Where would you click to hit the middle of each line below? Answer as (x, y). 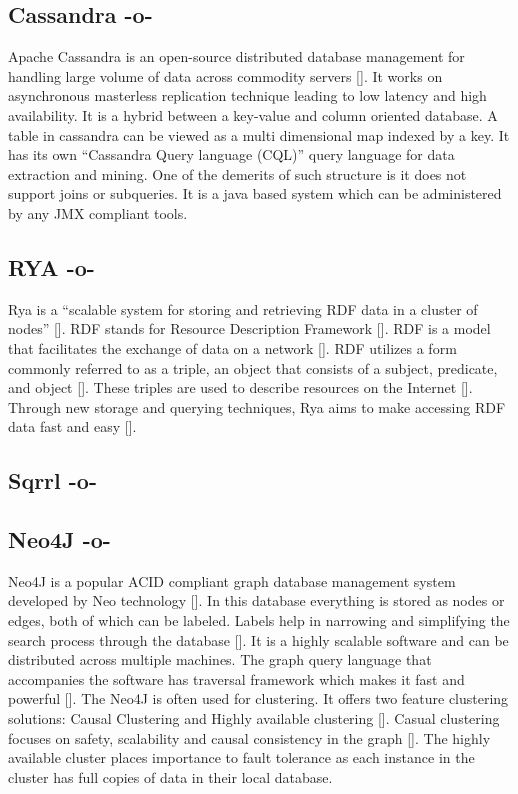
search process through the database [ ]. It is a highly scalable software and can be (258, 639)
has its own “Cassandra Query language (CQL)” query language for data (231, 154)
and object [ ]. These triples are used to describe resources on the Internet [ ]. (240, 387)
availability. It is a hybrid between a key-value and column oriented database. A (253, 114)
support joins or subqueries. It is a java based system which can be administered (255, 193)
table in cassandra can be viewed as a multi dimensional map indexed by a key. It (259, 134)
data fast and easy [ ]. (72, 426)
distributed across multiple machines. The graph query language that (220, 659)
